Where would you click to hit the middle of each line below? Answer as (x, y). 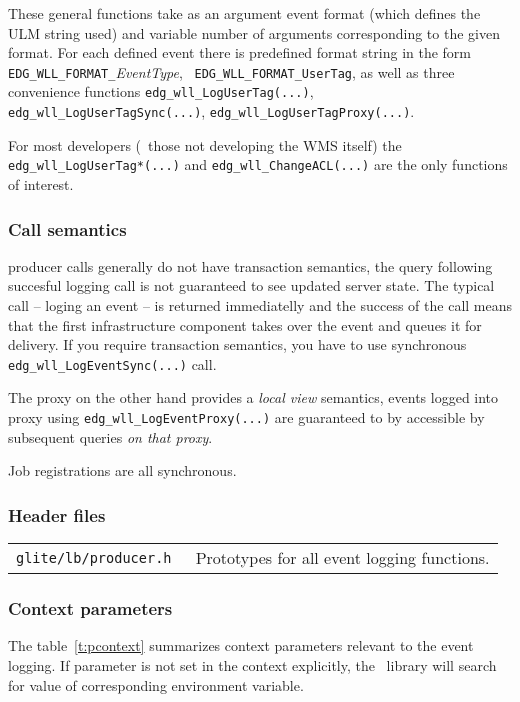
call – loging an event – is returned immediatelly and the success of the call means (260, 305)
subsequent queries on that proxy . (110, 436)
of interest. (41, 184)
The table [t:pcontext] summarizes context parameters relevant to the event (241, 645)
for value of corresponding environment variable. (156, 684)
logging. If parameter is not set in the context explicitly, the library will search (252, 664)
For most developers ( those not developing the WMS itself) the (205, 144)
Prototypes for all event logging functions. (342, 558)
